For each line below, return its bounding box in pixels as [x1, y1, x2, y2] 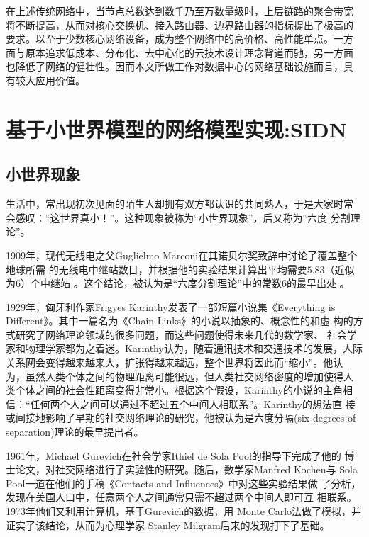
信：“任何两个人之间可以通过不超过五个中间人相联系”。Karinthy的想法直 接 [6, 396, 356, 411]
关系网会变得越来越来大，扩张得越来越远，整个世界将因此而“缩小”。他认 [6, 355, 343, 370]
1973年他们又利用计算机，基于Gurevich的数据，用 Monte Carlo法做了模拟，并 [6, 504, 362, 519]
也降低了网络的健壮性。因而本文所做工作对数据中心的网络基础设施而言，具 [6, 59, 353, 74]
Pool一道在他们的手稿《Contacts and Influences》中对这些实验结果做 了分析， [6, 475, 361, 490]
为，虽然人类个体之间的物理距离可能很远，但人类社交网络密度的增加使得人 [6, 368, 353, 383]
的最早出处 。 [286, 276, 350, 290]
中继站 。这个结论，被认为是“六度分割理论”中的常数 [40, 276, 282, 290]
